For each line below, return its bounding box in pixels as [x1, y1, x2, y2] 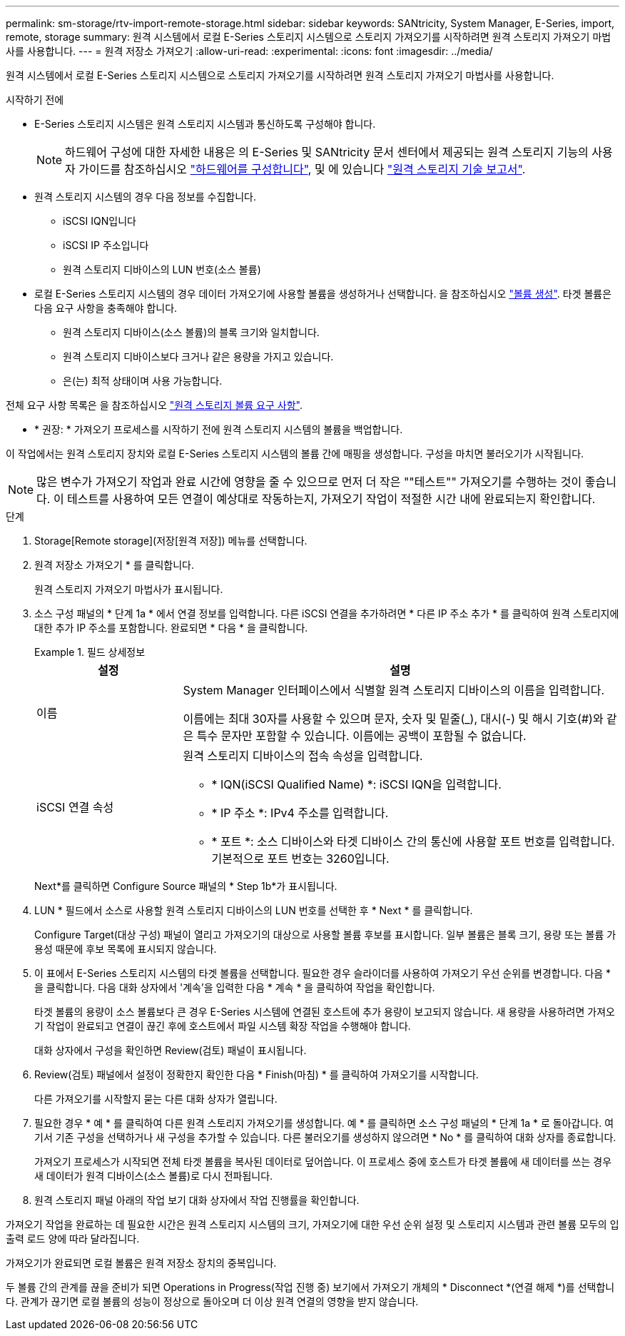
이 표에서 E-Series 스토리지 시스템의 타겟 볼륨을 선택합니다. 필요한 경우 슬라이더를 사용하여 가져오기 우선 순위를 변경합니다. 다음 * [34, 967, 611, 979]
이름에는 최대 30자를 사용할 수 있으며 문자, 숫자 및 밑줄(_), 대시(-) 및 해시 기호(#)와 [183, 712, 604, 726]
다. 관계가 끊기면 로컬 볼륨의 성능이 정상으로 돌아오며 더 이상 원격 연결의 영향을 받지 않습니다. [6, 1295, 419, 1307]
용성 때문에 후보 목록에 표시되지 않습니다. [34, 943, 217, 955]
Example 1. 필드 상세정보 [34, 646, 146, 658]
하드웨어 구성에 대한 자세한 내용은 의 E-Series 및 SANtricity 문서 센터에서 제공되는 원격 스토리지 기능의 [65, 145, 589, 159]
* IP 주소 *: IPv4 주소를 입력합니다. [211, 806, 389, 820]
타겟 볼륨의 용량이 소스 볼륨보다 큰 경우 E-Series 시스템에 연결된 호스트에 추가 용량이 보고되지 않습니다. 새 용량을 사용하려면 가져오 [34, 1006, 615, 1018]
